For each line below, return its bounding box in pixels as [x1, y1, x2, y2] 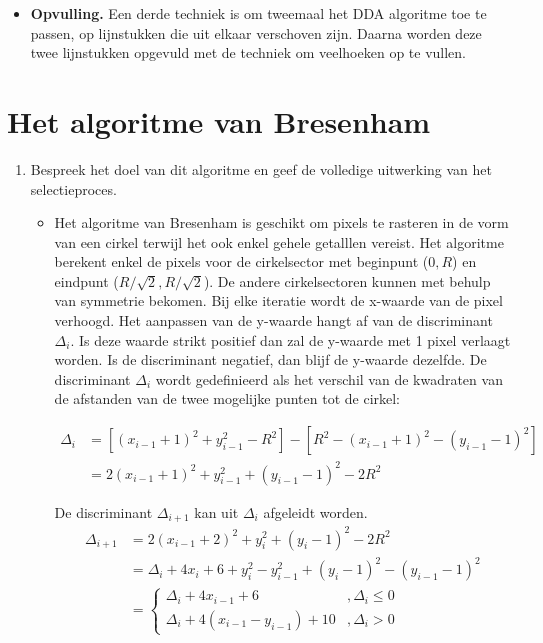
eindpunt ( [54, 270, 119, 291]
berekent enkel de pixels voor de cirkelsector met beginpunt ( [54, 251, 429, 272]
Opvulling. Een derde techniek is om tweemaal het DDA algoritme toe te [30, 3, 487, 23]
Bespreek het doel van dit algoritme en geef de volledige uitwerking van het [30, 158, 492, 179]
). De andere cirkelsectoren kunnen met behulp [203, 270, 491, 291]
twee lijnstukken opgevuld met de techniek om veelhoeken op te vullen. [30, 42, 467, 63]
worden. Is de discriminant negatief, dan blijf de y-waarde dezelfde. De [54, 349, 487, 370]
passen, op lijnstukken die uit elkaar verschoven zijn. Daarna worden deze [30, 22, 482, 43]
